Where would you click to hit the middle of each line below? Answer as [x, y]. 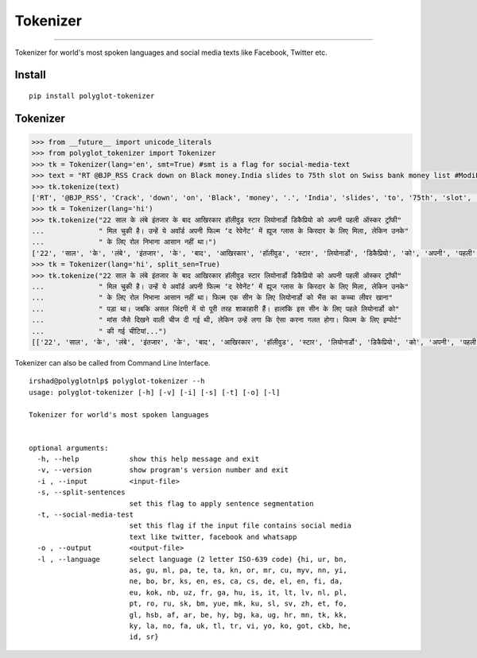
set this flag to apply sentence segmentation [221, 503]
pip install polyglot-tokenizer [92, 96]
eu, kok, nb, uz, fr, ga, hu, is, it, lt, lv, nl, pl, [238, 592]
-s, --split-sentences [81, 492]
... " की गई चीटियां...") [99, 331]
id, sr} [144, 637]
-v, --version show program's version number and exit [163, 470]
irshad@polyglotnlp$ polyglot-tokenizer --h [117, 381]
